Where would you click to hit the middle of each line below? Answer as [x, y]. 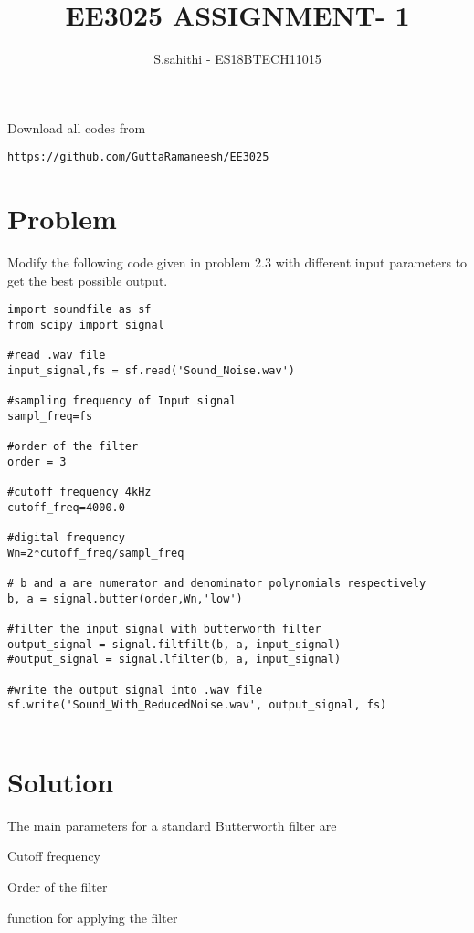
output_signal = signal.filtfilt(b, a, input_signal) [174, 644]
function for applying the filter [93, 917]
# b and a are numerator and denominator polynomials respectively [217, 584]
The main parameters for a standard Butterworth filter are [172, 825]
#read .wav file [57, 356]
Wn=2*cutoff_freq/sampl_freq [96, 553]
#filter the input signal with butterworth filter [164, 629]
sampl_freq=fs [50, 416]
